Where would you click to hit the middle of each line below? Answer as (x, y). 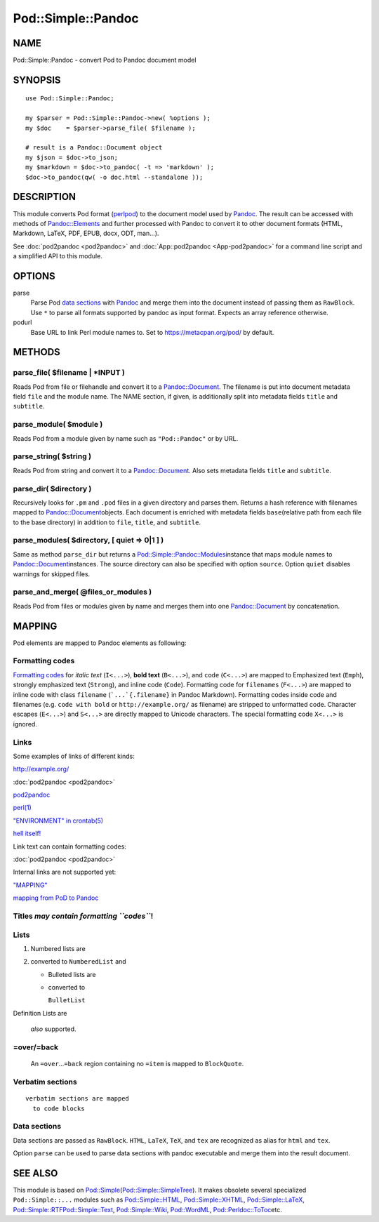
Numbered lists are (58, 948)
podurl (22, 322)
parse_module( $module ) (58, 425)
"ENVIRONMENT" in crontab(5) (58, 821)
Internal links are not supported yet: (65, 872)
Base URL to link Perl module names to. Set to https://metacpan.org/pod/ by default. (152, 332)
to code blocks (59, 1108)
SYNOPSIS (37, 80)
